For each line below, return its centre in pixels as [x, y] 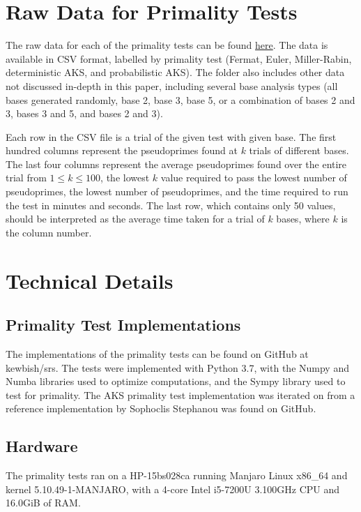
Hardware [42, 446]
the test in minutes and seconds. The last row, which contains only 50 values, [171, 205]
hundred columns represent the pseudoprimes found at [122, 150]
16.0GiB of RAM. [43, 503]
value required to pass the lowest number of [254, 178]
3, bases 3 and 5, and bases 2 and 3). [84, 113]
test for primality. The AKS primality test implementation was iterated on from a [180, 394]
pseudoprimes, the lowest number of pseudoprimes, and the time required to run [177, 191]
